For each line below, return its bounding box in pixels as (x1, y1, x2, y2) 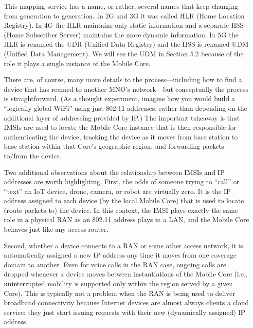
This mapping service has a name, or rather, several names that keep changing (4, 1, 238, 11)
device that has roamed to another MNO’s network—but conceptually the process (4, 84, 249, 94)
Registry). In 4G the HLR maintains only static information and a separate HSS (4, 20, 244, 30)
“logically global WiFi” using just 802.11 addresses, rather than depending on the (4, 103, 247, 113)
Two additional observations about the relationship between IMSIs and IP (4, 167, 225, 177)
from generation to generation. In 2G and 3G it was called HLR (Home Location (4, 10, 245, 20)
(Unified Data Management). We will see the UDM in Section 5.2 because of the (4, 48, 244, 58)
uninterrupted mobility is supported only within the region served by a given (4, 278, 233, 289)
